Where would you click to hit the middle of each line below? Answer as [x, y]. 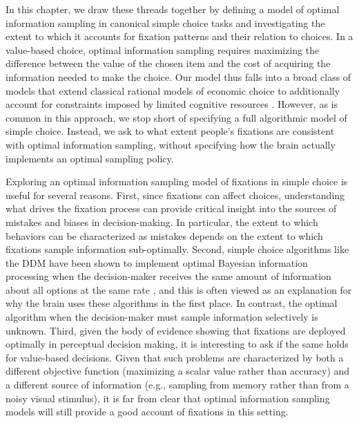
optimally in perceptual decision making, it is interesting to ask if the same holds [177, 344]
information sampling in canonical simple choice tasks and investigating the [165, 22]
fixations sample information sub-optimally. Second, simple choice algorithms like [177, 249]
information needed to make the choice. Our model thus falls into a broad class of [178, 76]
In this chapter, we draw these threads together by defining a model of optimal [173, 9]
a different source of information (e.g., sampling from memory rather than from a [177, 385]
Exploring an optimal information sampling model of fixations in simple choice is [177, 181]
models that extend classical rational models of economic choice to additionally [173, 90]
